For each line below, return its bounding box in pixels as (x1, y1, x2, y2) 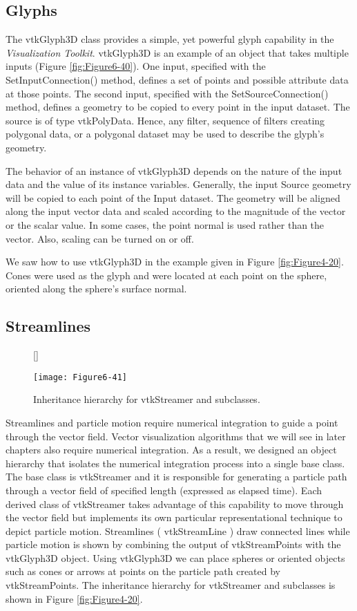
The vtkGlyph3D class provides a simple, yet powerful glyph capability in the (6, 32, 334, 46)
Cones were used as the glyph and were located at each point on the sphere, (6, 267, 327, 282)
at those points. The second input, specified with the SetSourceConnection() (6, 86, 329, 100)
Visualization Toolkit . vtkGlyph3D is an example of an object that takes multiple (6, 45, 349, 59)
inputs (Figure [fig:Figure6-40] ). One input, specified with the (6, 59, 266, 73)
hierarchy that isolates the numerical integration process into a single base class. (6, 455, 345, 470)
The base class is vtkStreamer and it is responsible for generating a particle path (6, 469, 347, 484)
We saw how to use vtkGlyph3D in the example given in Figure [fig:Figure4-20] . (6, 254, 344, 269)
